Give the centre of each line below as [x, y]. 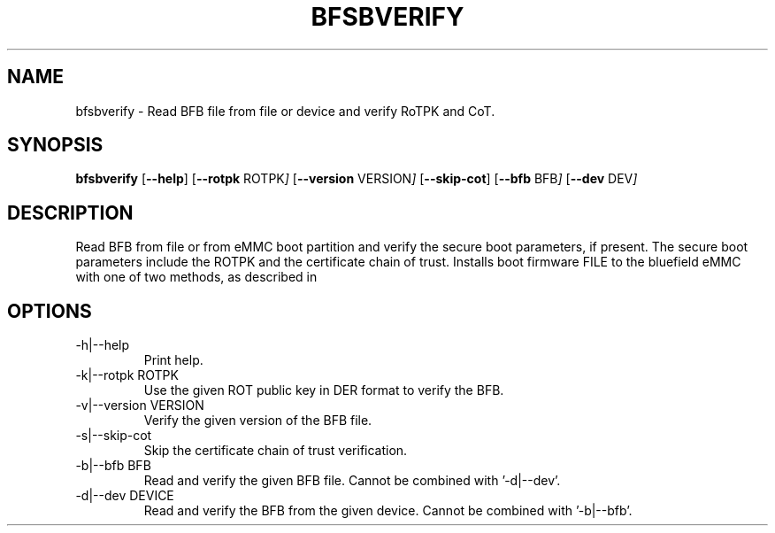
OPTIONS [50, 311]
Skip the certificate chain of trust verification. [276, 451]
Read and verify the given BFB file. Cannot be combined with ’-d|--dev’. [352, 481]
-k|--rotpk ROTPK [127, 375]
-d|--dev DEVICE [125, 496]
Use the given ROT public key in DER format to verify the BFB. [324, 390]
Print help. [173, 360]
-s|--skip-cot [114, 436]
